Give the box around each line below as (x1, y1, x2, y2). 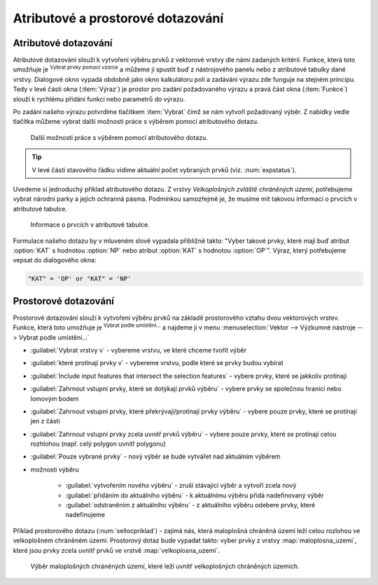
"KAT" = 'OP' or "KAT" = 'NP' (27, 275, 132, 283)
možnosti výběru (30, 465, 80, 474)
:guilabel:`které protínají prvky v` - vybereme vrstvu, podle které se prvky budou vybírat (30, 359, 283, 367)
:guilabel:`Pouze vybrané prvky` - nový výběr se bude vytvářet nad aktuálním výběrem (30, 452, 281, 461)
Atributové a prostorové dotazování (13, 10, 224, 26)
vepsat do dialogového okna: (13, 256, 97, 265)
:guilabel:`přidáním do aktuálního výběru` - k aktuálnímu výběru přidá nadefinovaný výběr (65, 491, 324, 500)
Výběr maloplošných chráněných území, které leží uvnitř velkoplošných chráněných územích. (30, 562, 300, 570)
